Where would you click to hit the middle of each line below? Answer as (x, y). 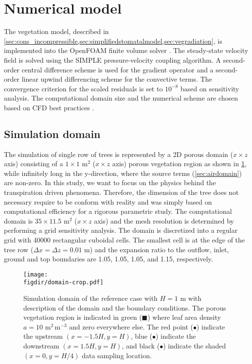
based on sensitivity (210, 88)
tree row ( (19, 249)
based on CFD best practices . (49, 107)
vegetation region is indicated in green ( (83, 317)
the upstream (43, 336)
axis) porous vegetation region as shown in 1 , (179, 164)
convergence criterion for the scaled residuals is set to (83, 88)
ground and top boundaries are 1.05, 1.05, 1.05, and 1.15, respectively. (108, 259)
